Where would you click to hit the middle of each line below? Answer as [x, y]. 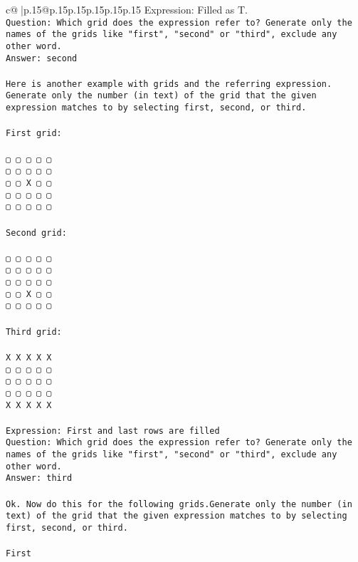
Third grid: [34, 332]
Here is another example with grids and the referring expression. [169, 84]
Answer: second [42, 58]
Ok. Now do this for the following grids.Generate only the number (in [179, 504]
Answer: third [39, 478]
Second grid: [36, 233]
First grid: [34, 134]
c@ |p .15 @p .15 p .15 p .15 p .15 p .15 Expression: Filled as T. [127, 9]
